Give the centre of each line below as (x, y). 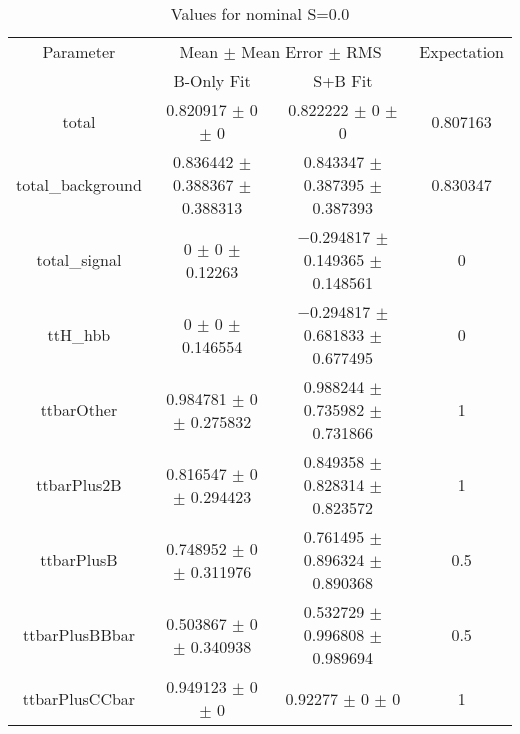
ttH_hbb (79, 334)
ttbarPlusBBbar (78, 634)
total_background (79, 184)
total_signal (79, 259)
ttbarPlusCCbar (79, 698)
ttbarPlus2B (79, 484)
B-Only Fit (212, 80)
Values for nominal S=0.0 (260, 13)
